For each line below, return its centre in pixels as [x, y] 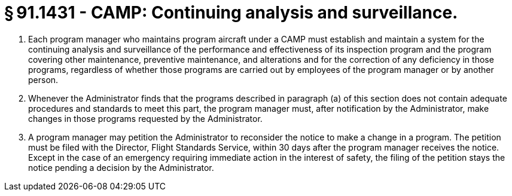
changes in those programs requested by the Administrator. [145, 118]
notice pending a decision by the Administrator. [121, 167]
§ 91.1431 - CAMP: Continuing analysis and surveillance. [231, 13]
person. [43, 79]
